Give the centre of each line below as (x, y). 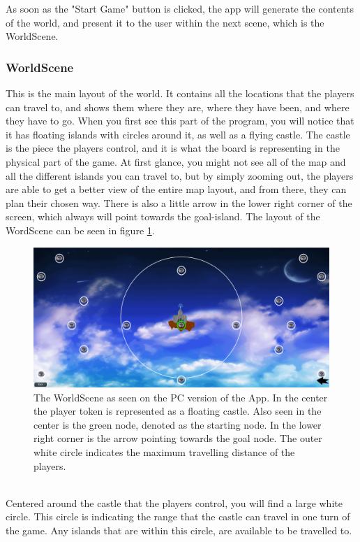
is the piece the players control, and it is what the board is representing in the (173, 148)
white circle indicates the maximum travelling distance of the (164, 451)
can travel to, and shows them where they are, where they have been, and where (178, 107)
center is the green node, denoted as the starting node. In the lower (178, 424)
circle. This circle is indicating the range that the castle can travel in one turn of (178, 516)
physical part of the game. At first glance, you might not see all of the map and (176, 161)
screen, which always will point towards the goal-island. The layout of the (163, 216)
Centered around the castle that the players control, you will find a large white (174, 502)
